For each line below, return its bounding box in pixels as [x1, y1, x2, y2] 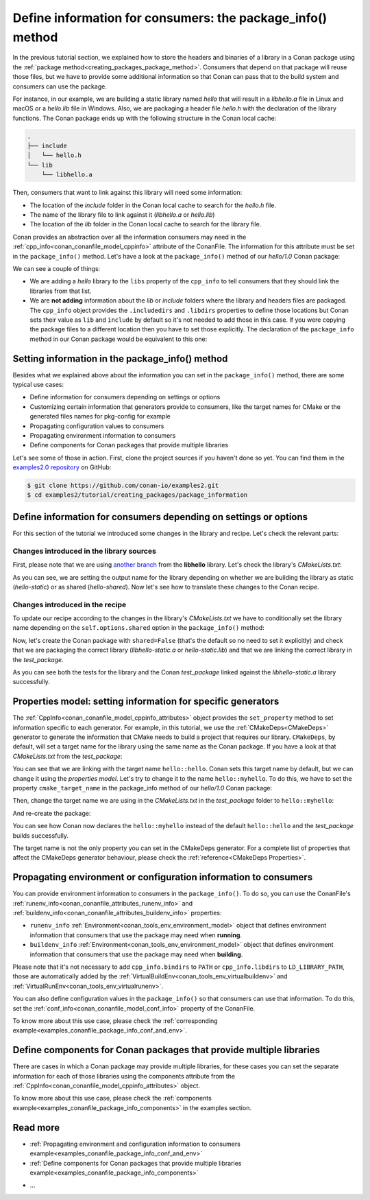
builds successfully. [12, 831, 69, 840]
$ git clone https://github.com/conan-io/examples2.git [27, 482, 219, 490]
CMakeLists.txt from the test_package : [12, 752, 123, 760]
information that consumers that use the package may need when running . [29, 930, 243, 939]
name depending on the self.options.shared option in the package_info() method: [12, 624, 265, 632]
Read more [12, 1122, 60, 1133]
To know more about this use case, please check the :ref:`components [12, 1094, 212, 1103]
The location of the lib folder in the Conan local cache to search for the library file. [29, 220, 262, 228]
